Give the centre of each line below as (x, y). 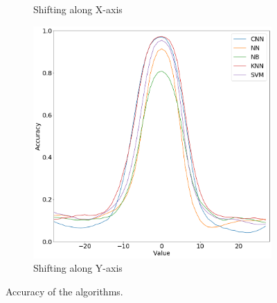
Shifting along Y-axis (78, 268)
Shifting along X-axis (78, 9)
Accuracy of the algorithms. (64, 291)
